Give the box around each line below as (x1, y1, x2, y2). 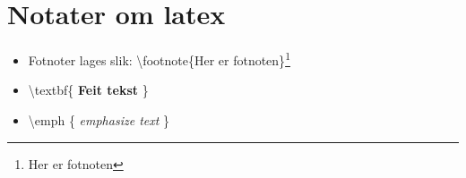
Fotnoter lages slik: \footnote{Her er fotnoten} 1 (28, 48, 290, 69)
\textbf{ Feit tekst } (28, 81, 149, 99)
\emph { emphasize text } (28, 110, 170, 129)
